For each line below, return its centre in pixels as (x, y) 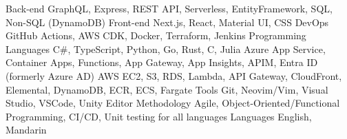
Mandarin (26, 130)
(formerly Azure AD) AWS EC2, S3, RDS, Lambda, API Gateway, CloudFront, (174, 75)
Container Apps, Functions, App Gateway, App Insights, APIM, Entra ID (162, 62)
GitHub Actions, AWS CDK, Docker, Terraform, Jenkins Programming (156, 35)
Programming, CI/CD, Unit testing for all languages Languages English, (159, 116)
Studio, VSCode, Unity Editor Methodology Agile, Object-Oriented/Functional (173, 103)
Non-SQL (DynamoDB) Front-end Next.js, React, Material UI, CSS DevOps (167, 22)
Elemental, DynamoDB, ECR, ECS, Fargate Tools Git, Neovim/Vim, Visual (167, 89)
